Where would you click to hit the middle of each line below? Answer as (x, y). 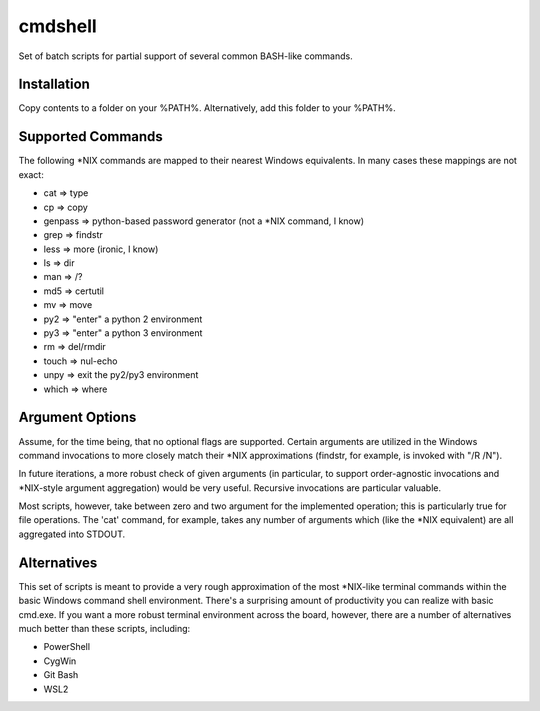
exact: (31, 174)
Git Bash (61, 675)
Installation (54, 84)
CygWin (60, 661)
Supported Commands (91, 136)
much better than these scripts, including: (104, 628)
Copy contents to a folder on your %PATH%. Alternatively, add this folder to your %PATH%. (207, 108)
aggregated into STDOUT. (72, 534)
